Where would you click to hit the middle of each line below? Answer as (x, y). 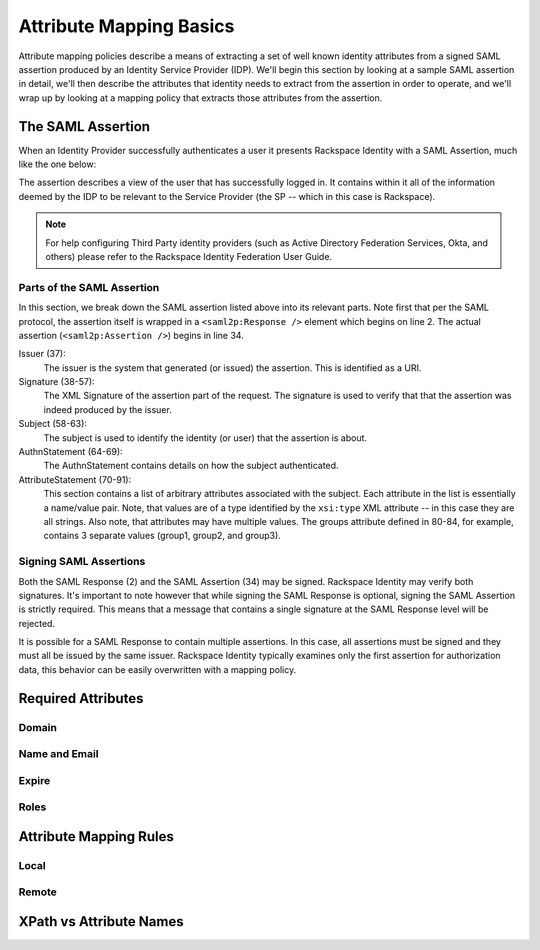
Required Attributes (81, 698)
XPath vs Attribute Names (101, 921)
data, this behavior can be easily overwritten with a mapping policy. (157, 669)
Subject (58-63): (52, 424)
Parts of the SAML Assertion (89, 287)
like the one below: (57, 164)
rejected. (36, 623)
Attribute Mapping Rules (96, 836)
